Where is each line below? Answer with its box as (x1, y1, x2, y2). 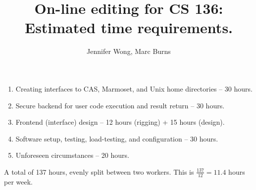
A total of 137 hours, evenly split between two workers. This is (4, 166, 194, 177)
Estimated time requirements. (24, 17, 233, 38)
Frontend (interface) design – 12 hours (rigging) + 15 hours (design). (15, 117, 225, 127)
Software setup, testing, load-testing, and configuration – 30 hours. (15, 133, 218, 143)
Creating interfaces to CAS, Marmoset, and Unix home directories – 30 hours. (15, 83, 253, 94)
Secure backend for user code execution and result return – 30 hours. (15, 100, 225, 110)
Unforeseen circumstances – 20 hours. (15, 150, 129, 160)
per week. (4, 176, 33, 187)
